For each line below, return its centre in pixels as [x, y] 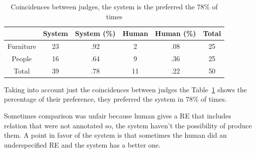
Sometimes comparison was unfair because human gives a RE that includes [118, 115]
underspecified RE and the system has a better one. [82, 144]
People [22, 58]
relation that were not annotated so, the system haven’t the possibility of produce [128, 125]
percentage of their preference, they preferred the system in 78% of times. [115, 99]
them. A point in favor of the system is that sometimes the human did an [115, 135]
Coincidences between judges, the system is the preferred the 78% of [114, 6]
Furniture [22, 46]
